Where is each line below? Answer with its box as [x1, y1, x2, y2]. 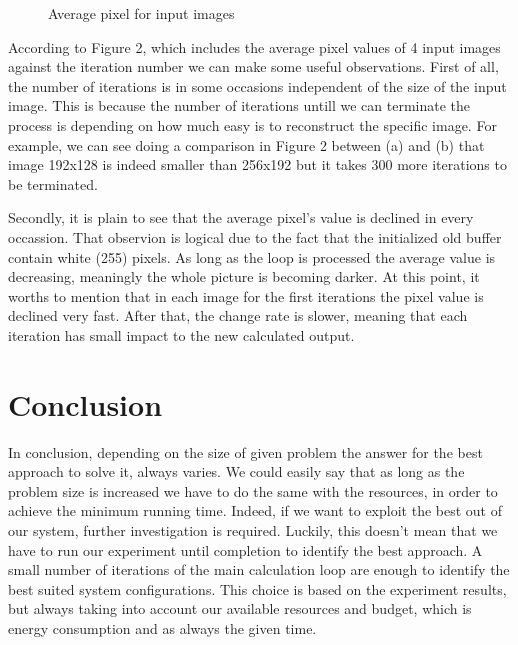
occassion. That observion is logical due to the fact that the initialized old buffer [8, 226, 502, 247]
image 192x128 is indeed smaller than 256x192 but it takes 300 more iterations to [8, 154, 507, 175]
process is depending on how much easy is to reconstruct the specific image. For [8, 114, 497, 135]
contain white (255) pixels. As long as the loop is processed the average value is [8, 246, 496, 267]
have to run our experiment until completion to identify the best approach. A [8, 539, 483, 560]
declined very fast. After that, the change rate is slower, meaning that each [8, 305, 468, 326]
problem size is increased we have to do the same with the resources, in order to [8, 480, 498, 501]
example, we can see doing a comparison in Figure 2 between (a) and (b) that [8, 134, 485, 155]
